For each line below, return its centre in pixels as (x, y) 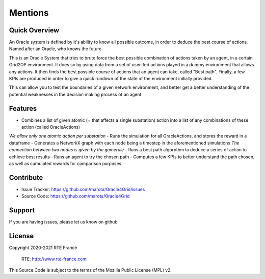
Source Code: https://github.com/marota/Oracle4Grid (76, 196)
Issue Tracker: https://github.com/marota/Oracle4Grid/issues (83, 189)
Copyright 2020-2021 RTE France (43, 248)
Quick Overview (34, 30)
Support (22, 210)
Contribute (26, 178)
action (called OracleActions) (51, 127)
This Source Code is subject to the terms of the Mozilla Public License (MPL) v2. (90, 270)
